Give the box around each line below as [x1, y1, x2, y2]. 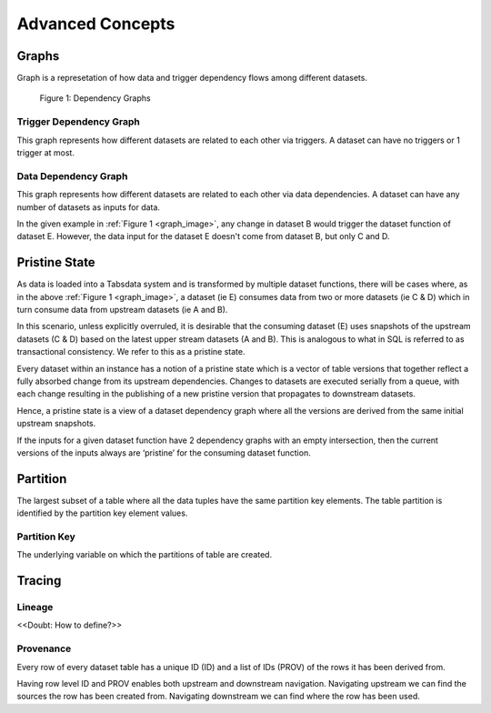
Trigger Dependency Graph [16, 115, 140, 128]
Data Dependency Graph [16, 169, 128, 182]
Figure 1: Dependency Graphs [39, 93, 151, 104]
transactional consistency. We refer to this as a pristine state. [16, 346, 245, 357]
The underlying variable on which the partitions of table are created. [16, 549, 273, 560]
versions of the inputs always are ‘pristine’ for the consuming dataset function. [16, 447, 311, 458]
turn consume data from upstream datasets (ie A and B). [16, 304, 228, 315]
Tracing [16, 573, 62, 588]
